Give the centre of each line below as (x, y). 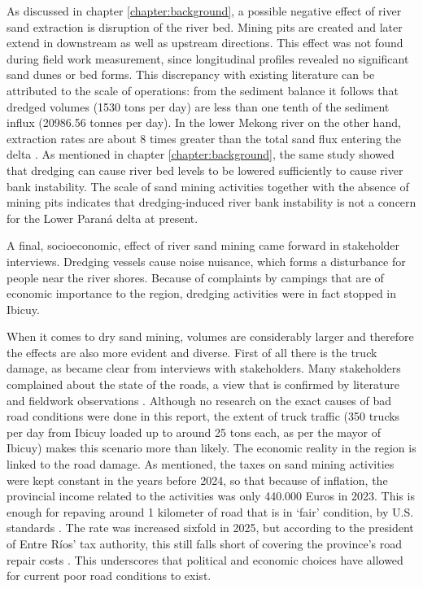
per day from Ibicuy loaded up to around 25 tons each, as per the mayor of (194, 432)
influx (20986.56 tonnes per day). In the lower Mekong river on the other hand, (204, 122)
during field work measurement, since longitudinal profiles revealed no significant (208, 58)
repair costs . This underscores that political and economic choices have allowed (205, 559)
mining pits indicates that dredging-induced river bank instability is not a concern (211, 202)
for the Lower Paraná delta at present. (102, 218)
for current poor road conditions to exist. (109, 576)
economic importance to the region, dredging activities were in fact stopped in (202, 293)
